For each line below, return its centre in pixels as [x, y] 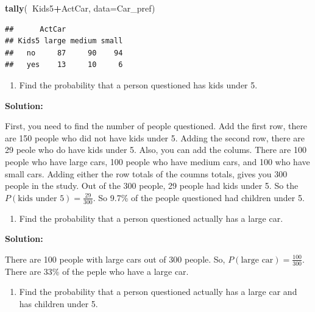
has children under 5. [58, 303]
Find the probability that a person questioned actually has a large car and [158, 292]
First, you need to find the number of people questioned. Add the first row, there [156, 126]
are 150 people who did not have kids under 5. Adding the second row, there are [155, 137]
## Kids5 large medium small [64, 41]
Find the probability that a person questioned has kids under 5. [138, 84]
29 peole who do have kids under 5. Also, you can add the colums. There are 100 [156, 150]
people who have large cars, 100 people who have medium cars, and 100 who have [157, 161]
